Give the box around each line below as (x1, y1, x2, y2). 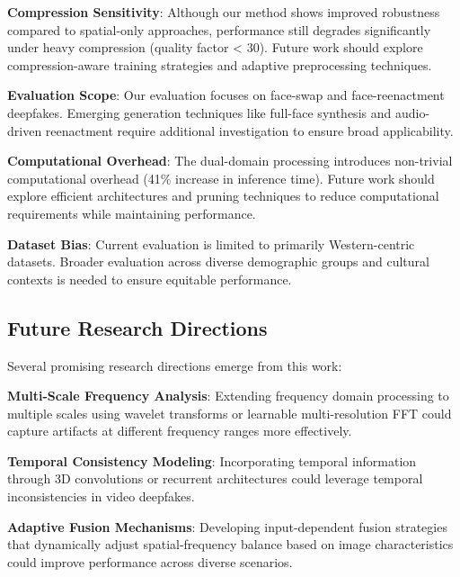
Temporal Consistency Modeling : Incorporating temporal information (7, 451, 417, 470)
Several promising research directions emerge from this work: (7, 356, 342, 374)
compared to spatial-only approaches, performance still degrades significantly (7, 20, 431, 39)
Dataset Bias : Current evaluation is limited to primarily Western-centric (7, 234, 415, 253)
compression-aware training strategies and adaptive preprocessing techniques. (7, 55, 432, 74)
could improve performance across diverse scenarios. (7, 552, 293, 571)
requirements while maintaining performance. (7, 203, 256, 222)
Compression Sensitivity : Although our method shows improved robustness (7, 3, 440, 21)
